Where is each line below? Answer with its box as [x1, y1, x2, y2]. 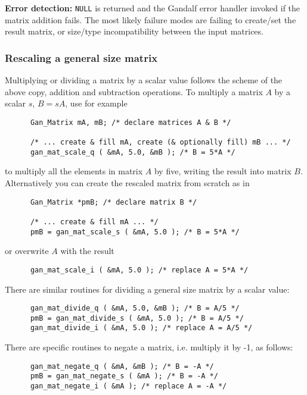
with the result [60, 244, 114, 257]
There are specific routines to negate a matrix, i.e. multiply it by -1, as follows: [5, 341, 293, 353]
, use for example [65, 97, 128, 109]
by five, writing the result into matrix [154, 165, 292, 177]
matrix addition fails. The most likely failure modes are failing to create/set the [5, 13, 296, 26]
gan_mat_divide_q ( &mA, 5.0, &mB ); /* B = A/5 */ [30, 304, 240, 313]
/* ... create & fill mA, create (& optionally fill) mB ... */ [30, 138, 291, 147]
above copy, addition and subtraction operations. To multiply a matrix [5, 85, 263, 98]
